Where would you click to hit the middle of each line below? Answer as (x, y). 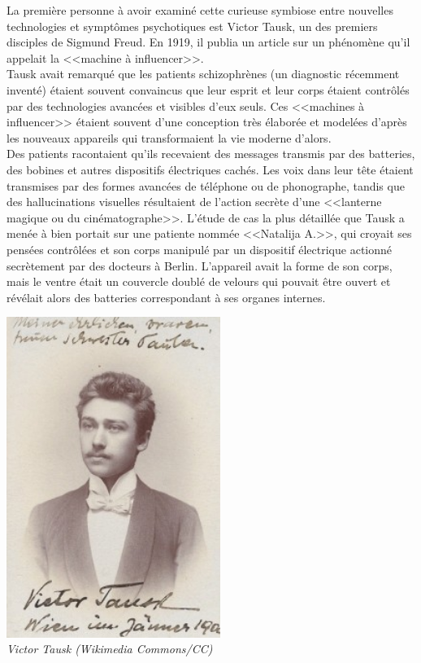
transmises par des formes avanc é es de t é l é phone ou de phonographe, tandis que (206, 185)
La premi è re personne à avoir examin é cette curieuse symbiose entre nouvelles (200, 10)
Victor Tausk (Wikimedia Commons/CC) (110, 649)
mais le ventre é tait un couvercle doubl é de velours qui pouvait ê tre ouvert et (199, 281)
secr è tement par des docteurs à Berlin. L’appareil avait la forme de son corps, (200, 265)
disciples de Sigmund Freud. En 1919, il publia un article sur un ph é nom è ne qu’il (208, 42)
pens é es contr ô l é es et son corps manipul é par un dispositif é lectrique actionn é (200, 249)
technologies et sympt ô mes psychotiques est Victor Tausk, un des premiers (192, 26)
